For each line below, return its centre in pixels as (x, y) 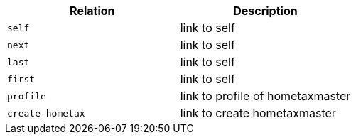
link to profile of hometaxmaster (265, 96)
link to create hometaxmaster (258, 113)
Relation (92, 11)
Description (265, 11)
